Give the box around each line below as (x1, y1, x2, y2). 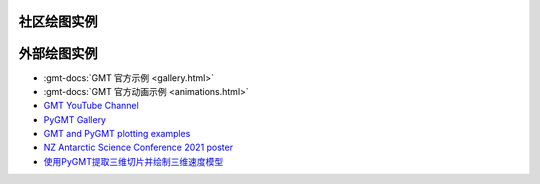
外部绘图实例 (18, 45, 98, 62)
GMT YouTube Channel (43, 100, 139, 112)
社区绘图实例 (18, 13, 98, 30)
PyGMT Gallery (43, 113, 107, 125)
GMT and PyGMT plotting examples (43, 128, 191, 140)
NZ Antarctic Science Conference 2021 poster (43, 141, 234, 154)
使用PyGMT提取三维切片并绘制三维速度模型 (43, 155, 224, 167)
